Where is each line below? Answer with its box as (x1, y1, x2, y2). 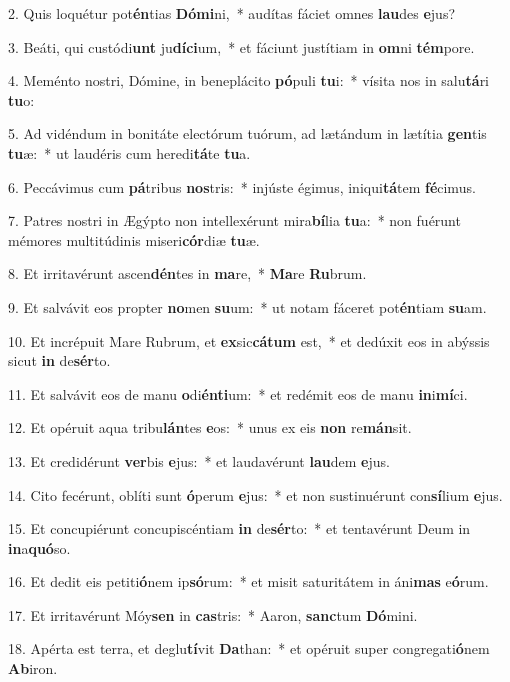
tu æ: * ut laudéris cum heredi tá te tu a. (8, 142, 251, 163)
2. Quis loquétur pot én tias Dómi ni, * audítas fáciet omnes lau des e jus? (8, 3, 456, 23)
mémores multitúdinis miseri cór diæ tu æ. (8, 229, 260, 250)
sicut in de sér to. (8, 350, 111, 371)
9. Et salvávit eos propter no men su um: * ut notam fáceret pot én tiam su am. (8, 296, 487, 317)
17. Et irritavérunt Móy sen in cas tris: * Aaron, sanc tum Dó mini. (8, 604, 418, 625)
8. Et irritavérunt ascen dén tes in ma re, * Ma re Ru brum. (8, 263, 367, 284)
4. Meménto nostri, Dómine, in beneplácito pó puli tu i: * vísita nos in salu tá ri (8, 70, 490, 91)
